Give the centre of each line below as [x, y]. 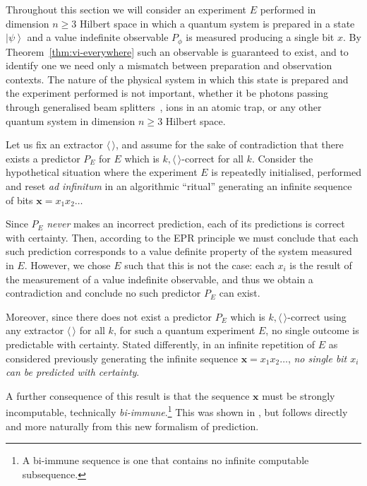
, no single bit [317, 358]
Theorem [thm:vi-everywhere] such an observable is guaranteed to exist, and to [177, 51]
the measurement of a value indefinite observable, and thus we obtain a [160, 279]
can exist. [240, 293]
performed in [288, 9]
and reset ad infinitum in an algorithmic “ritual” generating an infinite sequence [179, 185]
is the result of [321, 265]
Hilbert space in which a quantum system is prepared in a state [217, 23]
